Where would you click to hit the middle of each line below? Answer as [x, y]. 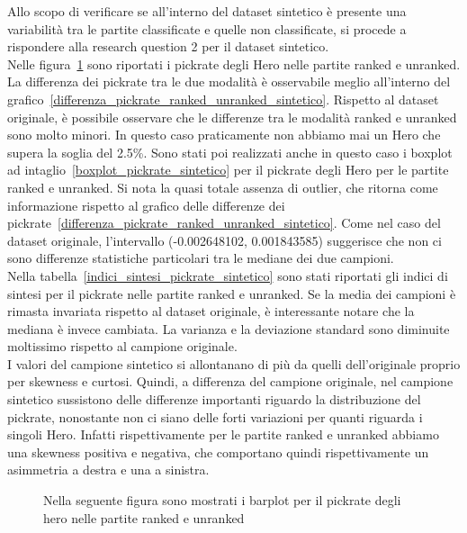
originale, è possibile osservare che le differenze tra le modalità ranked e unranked [232, 117]
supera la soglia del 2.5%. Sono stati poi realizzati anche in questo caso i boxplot [230, 152]
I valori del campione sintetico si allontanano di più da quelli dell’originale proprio [234, 363]
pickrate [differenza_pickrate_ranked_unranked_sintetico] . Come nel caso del [224, 223]
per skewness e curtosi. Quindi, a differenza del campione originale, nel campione [230, 381]
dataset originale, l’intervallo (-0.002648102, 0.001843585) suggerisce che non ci [225, 240]
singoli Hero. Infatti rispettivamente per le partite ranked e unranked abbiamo [223, 434]
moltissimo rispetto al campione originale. [122, 346]
